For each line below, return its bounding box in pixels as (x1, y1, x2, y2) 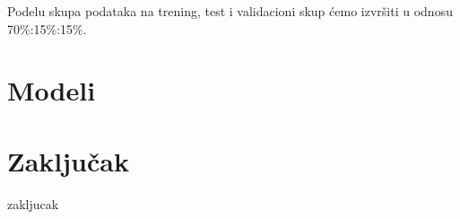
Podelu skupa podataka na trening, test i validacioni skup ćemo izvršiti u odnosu (7, 2, 453, 20)
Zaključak (7, 142, 129, 179)
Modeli (7, 72, 96, 109)
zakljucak (7, 194, 59, 213)
